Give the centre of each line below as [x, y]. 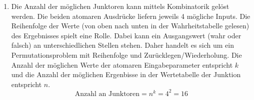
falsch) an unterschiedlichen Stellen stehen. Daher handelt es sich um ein [122, 45]
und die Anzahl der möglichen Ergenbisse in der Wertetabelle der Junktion [126, 74]
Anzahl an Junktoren [107, 94]
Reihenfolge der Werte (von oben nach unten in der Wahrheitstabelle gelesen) [130, 26]
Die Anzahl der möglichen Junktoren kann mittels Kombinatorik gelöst [120, 6]
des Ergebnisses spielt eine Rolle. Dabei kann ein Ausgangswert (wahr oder [126, 35]
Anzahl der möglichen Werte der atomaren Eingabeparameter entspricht [122, 64]
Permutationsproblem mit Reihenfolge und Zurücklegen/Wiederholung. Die [126, 54]
